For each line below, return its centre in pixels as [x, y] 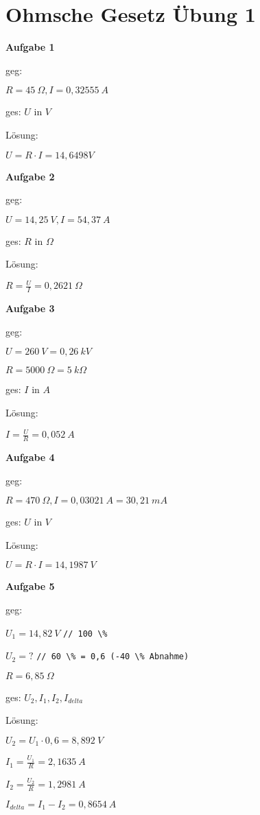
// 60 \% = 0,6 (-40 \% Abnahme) [113, 657]
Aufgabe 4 [30, 457]
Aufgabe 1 [30, 47]
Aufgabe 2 [30, 176]
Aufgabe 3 [30, 308]
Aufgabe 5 [30, 586]
